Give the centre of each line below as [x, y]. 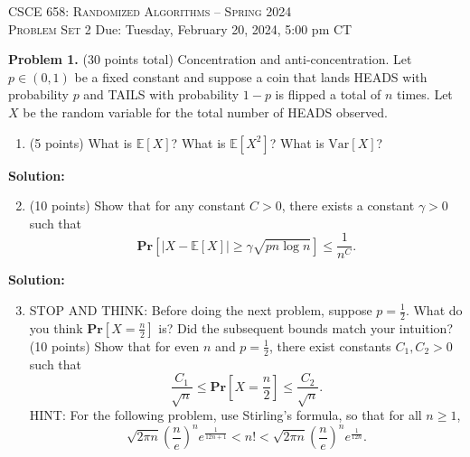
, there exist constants [330, 345]
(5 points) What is [81, 142]
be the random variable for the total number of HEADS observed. [205, 112]
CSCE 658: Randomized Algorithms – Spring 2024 [150, 11]
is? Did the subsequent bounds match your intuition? [305, 327]
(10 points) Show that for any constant [137, 205]
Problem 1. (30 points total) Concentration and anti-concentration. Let [210, 59]
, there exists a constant [348, 205]
